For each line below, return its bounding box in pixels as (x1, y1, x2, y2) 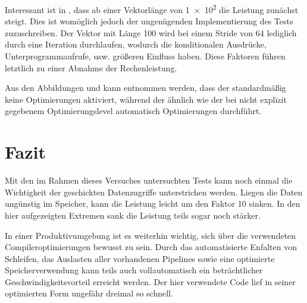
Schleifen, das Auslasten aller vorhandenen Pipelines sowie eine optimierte (5, 252, 275, 264)
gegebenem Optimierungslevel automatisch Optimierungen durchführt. (5, 105, 262, 117)
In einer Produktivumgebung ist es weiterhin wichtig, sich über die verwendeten (5, 229, 296, 241)
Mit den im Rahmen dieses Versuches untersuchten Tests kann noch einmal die (5, 174, 293, 187)
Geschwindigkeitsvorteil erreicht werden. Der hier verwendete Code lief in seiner (5, 275, 296, 288)
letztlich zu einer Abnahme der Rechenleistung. (5, 61, 177, 74)
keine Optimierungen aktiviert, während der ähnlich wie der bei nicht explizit (5, 93, 287, 105)
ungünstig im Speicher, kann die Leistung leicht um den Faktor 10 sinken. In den (5, 197, 300, 210)
